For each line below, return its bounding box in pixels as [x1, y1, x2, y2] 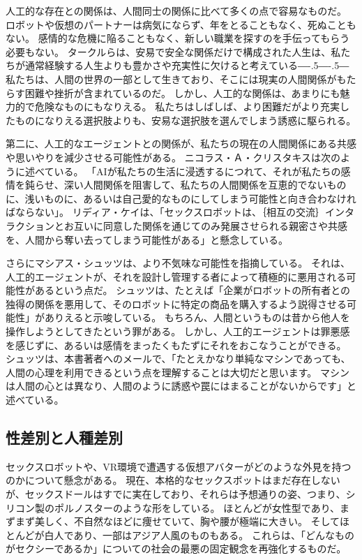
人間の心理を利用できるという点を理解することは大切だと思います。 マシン [6, 364, 349, 379]
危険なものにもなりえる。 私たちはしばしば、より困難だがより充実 [34, 99, 340, 114]
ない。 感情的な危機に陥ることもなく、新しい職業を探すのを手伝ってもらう [6, 31, 350, 45]
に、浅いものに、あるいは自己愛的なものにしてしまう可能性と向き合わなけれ [6, 191, 356, 205]
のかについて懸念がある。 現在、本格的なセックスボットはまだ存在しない [6, 473, 340, 487]
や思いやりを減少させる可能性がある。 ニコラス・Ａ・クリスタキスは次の [6, 149, 340, 164]
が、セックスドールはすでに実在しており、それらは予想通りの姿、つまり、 [6, 487, 346, 501]
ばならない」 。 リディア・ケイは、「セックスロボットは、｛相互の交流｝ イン [6, 205, 345, 219]
